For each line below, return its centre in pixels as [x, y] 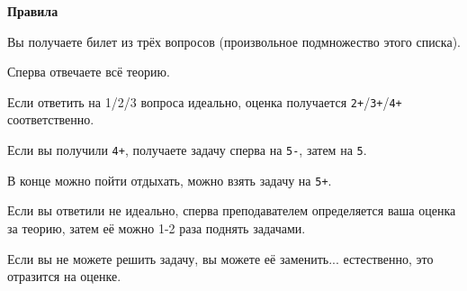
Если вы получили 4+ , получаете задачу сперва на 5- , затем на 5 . [187, 150]
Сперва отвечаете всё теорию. [89, 72]
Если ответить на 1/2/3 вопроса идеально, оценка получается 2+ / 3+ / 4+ [205, 101]
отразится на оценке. [64, 276]
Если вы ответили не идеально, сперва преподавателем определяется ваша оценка [232, 210]
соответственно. [51, 119]
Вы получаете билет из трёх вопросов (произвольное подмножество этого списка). [234, 41]
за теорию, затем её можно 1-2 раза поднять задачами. [157, 227]
